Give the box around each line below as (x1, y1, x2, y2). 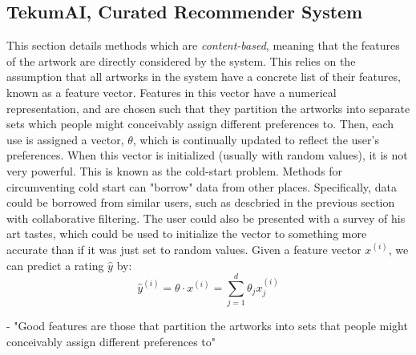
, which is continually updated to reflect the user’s (132, 131, 379, 147)
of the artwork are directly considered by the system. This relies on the (6, 52, 356, 69)
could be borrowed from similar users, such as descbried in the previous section (6, 194, 395, 211)
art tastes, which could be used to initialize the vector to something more (6, 225, 367, 242)
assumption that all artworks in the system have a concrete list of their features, (6, 68, 401, 85)
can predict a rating (6, 256, 104, 273)
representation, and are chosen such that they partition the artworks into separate (6, 99, 410, 116)
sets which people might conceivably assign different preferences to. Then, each (6, 115, 394, 132)
